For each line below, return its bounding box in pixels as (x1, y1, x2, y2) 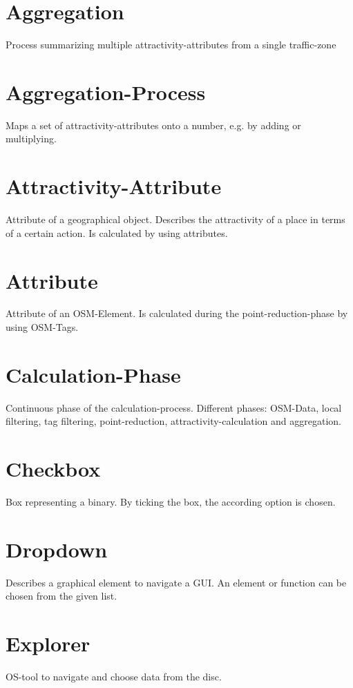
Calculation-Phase (6, 360, 181, 388)
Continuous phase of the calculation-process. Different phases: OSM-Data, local (6, 400, 342, 414)
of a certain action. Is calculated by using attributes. (6, 225, 228, 240)
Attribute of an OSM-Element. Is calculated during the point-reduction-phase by (6, 306, 348, 321)
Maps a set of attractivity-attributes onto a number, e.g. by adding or (6, 117, 301, 132)
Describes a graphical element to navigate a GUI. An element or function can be (6, 575, 347, 589)
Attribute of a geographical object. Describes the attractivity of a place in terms (6, 212, 345, 227)
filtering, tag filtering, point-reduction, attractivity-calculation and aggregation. (6, 414, 342, 428)
